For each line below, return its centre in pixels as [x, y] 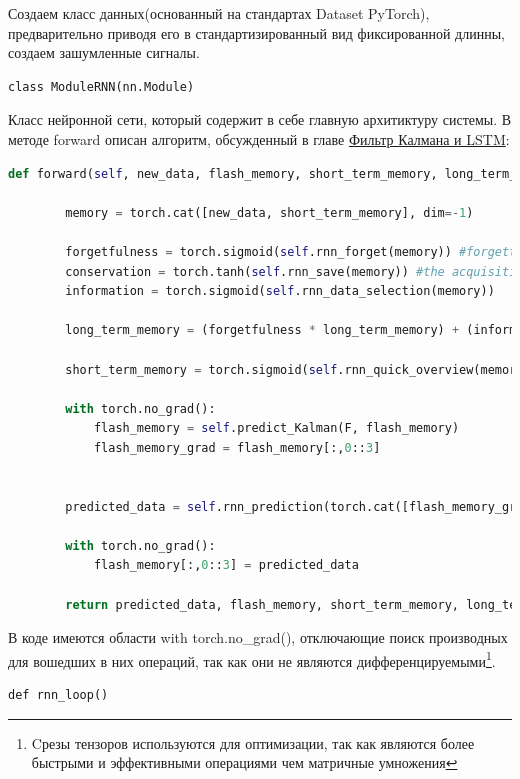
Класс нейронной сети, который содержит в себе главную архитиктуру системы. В [260, 119]
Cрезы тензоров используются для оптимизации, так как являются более [253, 742]
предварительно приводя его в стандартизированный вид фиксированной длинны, [256, 32]
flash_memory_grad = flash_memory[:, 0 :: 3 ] [237, 447]
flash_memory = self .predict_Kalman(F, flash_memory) [276, 428]
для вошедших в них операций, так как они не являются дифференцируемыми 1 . [252, 659]
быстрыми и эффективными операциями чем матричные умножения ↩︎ [244, 762]
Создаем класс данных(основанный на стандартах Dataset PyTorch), [219, 13]
